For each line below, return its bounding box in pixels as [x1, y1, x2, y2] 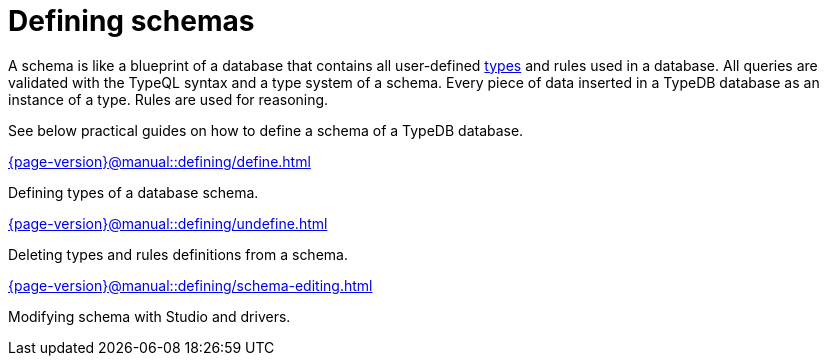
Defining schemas [8, 4, 255, 38]
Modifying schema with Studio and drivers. [8, 307, 291, 325]
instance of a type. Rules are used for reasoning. [8, 90, 329, 108]
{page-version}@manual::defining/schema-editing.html [8, 276, 373, 294]
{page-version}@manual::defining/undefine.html [8, 214, 328, 232]
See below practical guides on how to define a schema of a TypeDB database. [8, 121, 524, 139]
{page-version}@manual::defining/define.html [8, 152, 311, 170]
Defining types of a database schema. [8, 183, 259, 201]
